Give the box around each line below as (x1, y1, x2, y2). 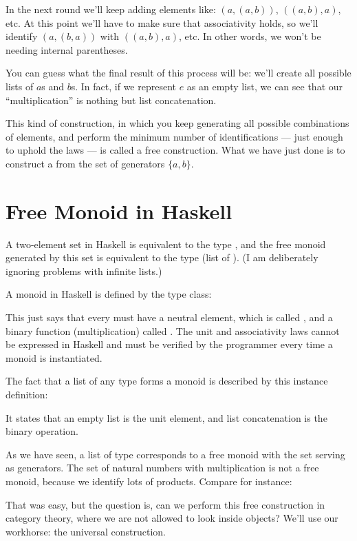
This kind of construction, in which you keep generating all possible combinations (6, 116, 349, 130)
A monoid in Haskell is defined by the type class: (6, 287, 212, 301)
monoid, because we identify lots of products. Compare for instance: (6, 473, 292, 488)
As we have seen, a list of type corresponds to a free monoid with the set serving (6, 447, 345, 461)
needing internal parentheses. (6, 42, 128, 57)
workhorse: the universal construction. (6, 524, 166, 538)
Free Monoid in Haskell (6, 196, 232, 225)
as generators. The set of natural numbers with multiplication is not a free (6, 460, 319, 475)
